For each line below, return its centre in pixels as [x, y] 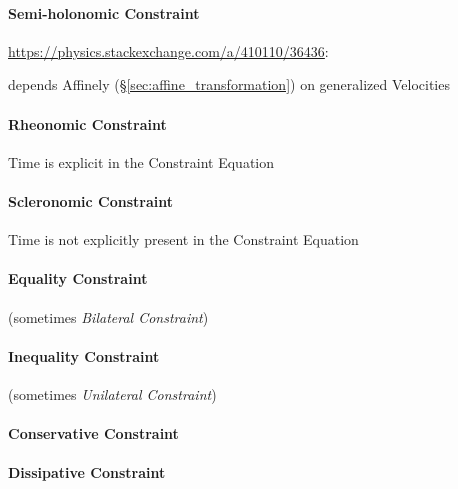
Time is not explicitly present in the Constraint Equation [183, 239]
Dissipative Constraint [87, 472]
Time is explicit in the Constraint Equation [141, 161]
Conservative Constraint [93, 433]
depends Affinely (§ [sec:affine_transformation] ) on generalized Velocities [229, 84]
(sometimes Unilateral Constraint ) [112, 393]
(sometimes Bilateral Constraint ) [108, 316]
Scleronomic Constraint [90, 200]
